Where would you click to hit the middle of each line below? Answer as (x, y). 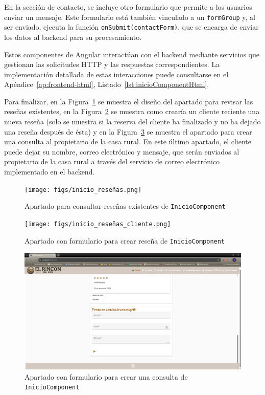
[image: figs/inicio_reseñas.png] (83, 190)
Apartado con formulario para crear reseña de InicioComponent (125, 240)
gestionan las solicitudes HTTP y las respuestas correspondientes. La (112, 64)
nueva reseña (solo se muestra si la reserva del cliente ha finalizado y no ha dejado (132, 122)
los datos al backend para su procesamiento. (73, 37)
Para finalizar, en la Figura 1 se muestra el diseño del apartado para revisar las (129, 101)
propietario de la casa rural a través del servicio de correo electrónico (112, 161)
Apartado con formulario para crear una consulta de (106, 376)
